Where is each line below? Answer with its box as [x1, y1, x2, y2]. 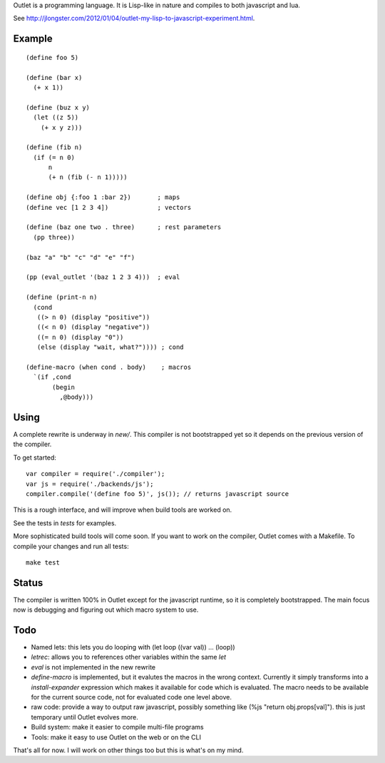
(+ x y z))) [40, 123, 83, 131]
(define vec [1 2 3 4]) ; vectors [26, 203, 192, 211]
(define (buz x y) [26, 103, 91, 111]
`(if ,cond [33, 373, 71, 381]
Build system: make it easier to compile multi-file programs [31, 723, 204, 732]
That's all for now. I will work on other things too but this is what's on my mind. [13, 746, 244, 754]
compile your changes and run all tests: [13, 542, 129, 550]
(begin [52, 383, 75, 391]
